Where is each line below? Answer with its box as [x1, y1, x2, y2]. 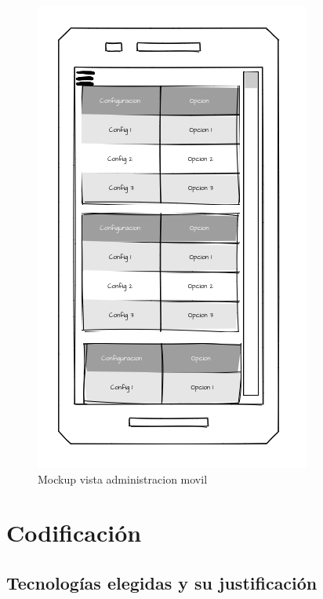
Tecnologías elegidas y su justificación [6, 570, 318, 594]
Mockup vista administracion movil [38, 470, 208, 487]
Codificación [6, 517, 142, 549]
